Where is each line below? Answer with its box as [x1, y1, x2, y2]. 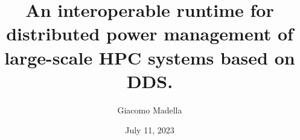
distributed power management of [6, 21, 293, 46]
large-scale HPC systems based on [4, 45, 295, 69]
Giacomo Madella [117, 103, 182, 116]
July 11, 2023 [125, 124, 174, 136]
